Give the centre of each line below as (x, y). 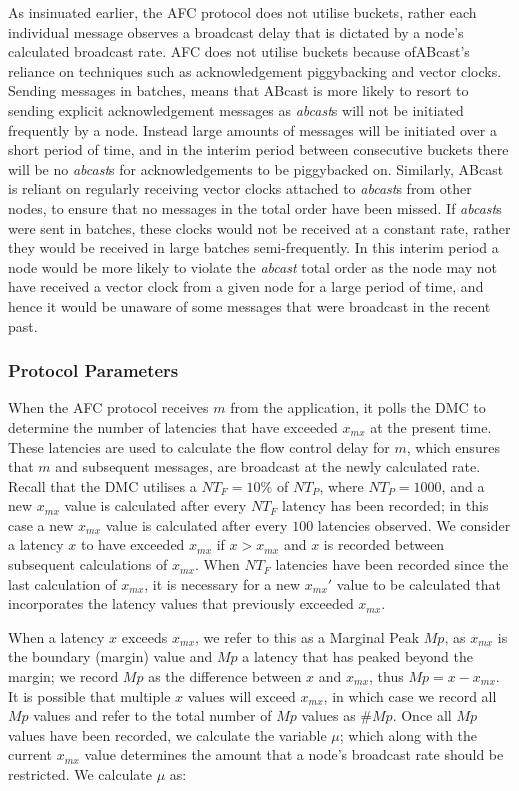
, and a (463, 485)
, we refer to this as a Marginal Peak (307, 636)
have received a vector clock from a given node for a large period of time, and (246, 286)
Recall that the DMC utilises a (102, 485)
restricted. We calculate (80, 774)
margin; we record (63, 676)
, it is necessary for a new (222, 583)
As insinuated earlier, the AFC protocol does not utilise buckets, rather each (242, 12)
